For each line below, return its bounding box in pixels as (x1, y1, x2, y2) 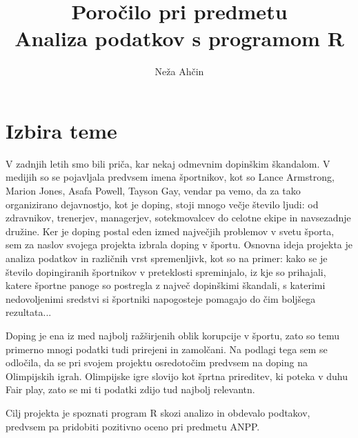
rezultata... (6, 305, 52, 319)
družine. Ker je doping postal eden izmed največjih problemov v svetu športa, (6, 223, 335, 238)
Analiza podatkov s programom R (14, 24, 344, 52)
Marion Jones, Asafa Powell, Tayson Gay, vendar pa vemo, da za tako (6, 183, 301, 198)
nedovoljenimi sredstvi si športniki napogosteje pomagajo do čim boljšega (6, 291, 316, 306)
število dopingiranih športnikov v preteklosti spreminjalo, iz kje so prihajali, (6, 264, 326, 279)
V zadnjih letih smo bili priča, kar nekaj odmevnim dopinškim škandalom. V (6, 156, 330, 170)
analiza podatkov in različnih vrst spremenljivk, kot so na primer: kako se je (6, 251, 328, 265)
